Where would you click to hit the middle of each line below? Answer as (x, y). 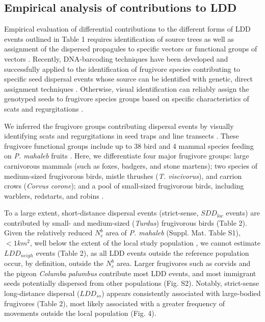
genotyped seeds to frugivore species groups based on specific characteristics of (127, 99)
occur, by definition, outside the (54, 263)
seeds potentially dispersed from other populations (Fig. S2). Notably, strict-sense (132, 283)
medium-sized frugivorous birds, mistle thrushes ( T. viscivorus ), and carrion (123, 176)
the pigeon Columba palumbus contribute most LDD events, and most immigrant (130, 273)
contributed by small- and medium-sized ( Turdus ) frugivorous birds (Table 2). (126, 222)
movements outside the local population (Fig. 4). (80, 313)
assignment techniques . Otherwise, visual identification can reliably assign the (127, 88)
